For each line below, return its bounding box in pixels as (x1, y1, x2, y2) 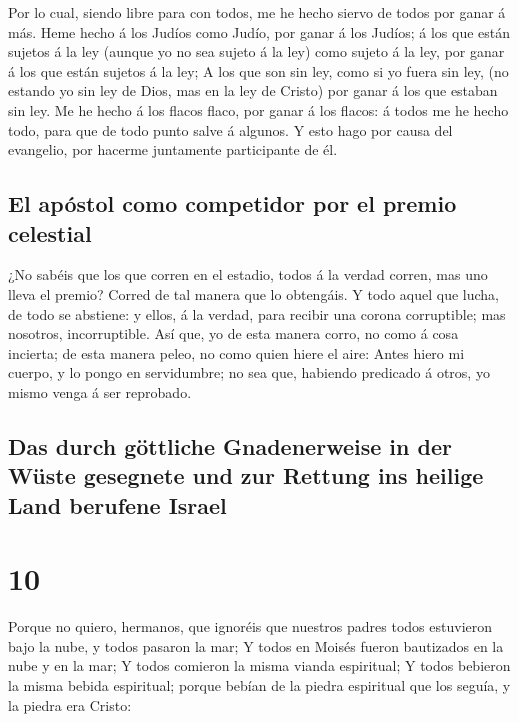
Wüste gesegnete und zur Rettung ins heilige (8, 460, 484, 491)
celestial (8, 217, 92, 248)
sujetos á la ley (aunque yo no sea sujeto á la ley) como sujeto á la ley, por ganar (8, 41, 505, 62)
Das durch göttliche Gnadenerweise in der (8, 430, 452, 461)
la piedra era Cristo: (8, 694, 132, 715)
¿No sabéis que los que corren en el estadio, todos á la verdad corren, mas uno (8, 264, 488, 285)
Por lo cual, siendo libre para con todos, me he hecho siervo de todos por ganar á (8, 2, 506, 22)
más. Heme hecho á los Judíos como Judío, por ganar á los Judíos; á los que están (8, 21, 511, 42)
